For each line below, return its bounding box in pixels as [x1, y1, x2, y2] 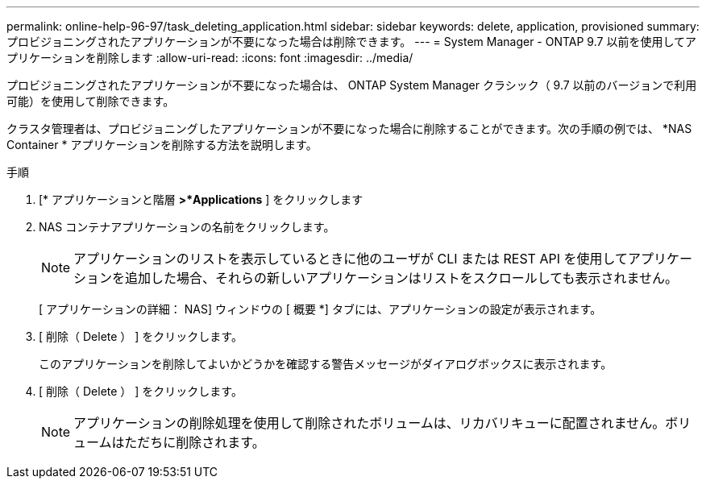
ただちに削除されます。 [124, 434, 265, 450]
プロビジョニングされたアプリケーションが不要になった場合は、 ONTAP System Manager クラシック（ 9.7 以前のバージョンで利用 [6, 78, 697, 92]
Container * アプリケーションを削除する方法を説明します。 [6, 138, 318, 151]
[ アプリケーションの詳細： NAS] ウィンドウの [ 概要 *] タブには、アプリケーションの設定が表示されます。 [39, 302, 602, 316]
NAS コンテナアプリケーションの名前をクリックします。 [39, 220, 335, 234]
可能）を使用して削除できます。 [6, 94, 175, 108]
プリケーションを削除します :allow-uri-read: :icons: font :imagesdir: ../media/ [6, 51, 413, 64]
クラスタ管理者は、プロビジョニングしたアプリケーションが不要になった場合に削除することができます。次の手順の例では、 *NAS [6, 122, 692, 135]
